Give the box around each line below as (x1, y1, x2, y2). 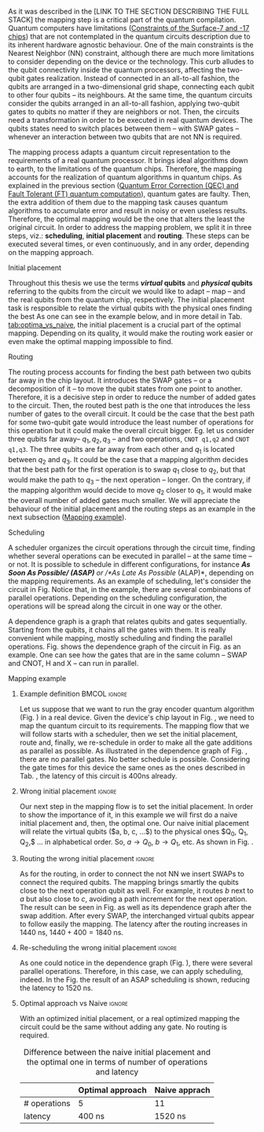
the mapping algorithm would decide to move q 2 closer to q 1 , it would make (8, 485, 252, 497)
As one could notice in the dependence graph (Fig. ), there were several (19, 958, 253, 967)
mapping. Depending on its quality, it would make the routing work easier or (8, 328, 254, 338)
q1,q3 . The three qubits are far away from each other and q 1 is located (8, 444, 236, 456)
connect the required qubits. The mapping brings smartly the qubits (19, 878, 240, 887)
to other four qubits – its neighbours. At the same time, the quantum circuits (8, 91, 253, 99)
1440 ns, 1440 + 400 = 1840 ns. (19, 928, 124, 938)
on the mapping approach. (8, 248, 94, 257)
